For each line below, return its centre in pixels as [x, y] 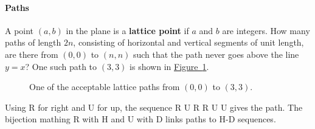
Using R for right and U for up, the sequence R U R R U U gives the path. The [154, 107]
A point [19, 30]
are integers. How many [266, 30]
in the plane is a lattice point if [127, 30]
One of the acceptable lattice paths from [105, 87]
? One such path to [61, 66]
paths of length [33, 42]
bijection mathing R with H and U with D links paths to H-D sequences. [140, 119]
